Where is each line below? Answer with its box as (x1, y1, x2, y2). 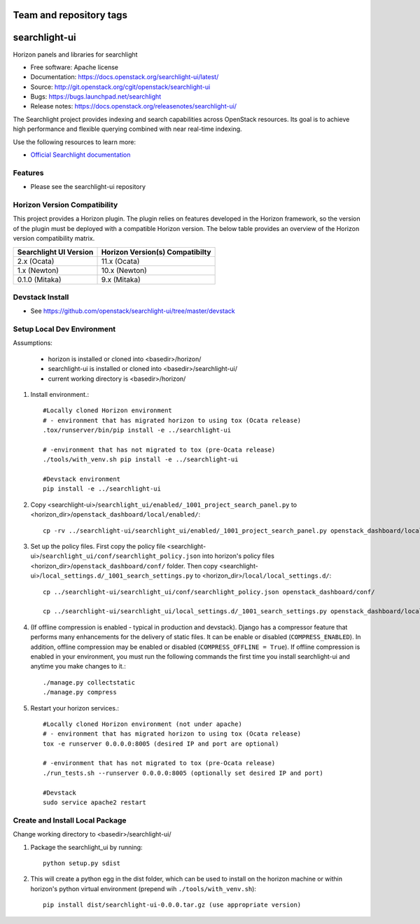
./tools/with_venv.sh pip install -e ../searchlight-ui (43, 456, 239, 463)
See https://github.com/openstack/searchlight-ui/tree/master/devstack (30, 307, 236, 315)
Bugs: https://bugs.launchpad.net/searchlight (30, 92, 162, 101)
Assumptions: (13, 339, 52, 347)
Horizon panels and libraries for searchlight (13, 50, 138, 59)
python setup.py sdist (43, 859, 121, 867)
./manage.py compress (43, 688, 117, 696)
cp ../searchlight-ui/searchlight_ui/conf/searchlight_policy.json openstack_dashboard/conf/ (43, 588, 375, 596)
